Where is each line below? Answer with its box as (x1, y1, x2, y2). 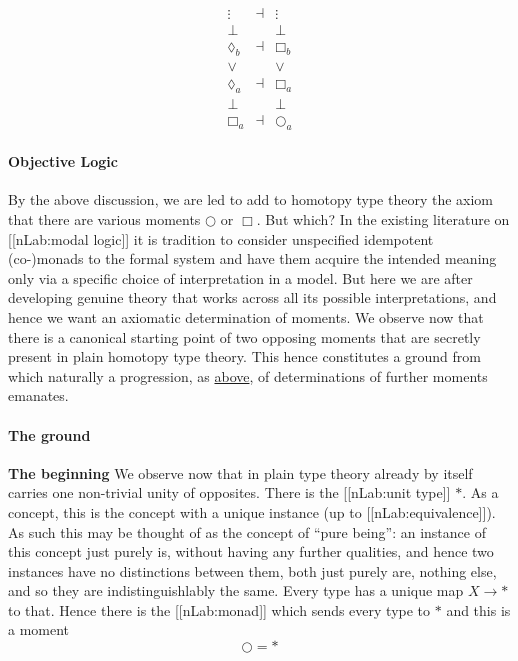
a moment (8, 619, 70, 640)
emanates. (8, 385, 69, 406)
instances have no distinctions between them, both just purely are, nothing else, (8, 560, 497, 581)
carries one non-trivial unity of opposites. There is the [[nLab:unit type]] (8, 482, 451, 503)
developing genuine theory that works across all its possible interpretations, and (8, 287, 497, 308)
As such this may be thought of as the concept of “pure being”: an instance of (8, 521, 486, 542)
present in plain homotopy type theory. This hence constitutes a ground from (8, 346, 481, 367)
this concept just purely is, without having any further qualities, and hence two (8, 541, 494, 562)
